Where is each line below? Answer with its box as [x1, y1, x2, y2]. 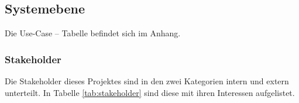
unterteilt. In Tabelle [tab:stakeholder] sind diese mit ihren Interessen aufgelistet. [5, 86, 295, 98]
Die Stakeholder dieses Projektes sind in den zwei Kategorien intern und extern [5, 75, 289, 87]
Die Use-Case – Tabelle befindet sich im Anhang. [5, 27, 181, 39]
